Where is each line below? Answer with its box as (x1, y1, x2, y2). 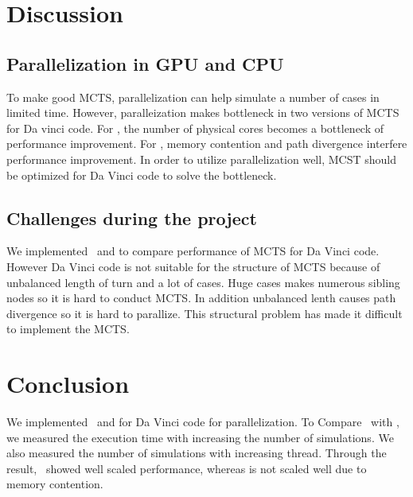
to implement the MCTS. (6, 320, 130, 337)
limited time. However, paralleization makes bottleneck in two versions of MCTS (6, 104, 399, 121)
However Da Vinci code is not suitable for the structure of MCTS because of (6, 258, 380, 274)
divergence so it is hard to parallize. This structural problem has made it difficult (6, 305, 403, 321)
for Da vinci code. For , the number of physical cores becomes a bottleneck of (6, 119, 384, 136)
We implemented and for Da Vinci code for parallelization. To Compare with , (6, 414, 399, 430)
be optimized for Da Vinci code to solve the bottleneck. (6, 166, 277, 183)
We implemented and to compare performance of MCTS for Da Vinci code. (6, 243, 380, 259)
